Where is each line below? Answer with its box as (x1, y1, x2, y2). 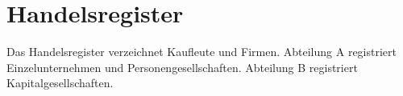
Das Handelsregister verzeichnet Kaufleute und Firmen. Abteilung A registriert (6, 43, 397, 60)
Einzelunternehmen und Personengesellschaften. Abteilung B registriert (6, 58, 358, 75)
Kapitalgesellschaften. (6, 74, 114, 91)
